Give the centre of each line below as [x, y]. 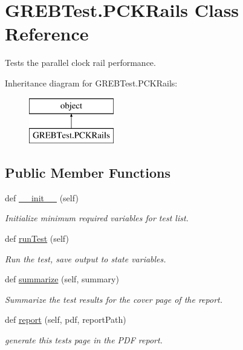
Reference [47, 34]
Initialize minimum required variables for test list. [97, 218]
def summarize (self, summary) [62, 279]
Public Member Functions [88, 173]
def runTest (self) [37, 238]
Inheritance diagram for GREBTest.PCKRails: [91, 83]
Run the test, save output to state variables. [86, 258]
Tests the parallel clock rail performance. [80, 63]
